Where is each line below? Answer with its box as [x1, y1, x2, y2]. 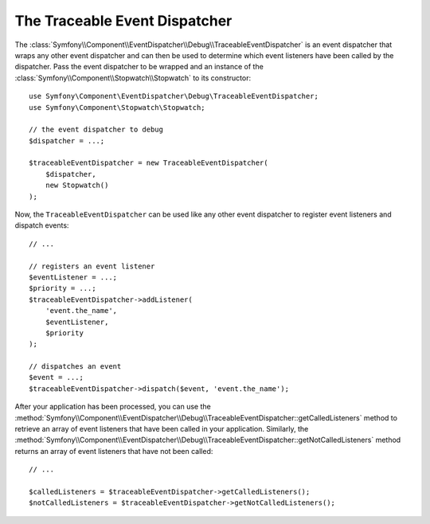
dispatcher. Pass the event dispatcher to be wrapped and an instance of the [14, 62, 264, 72]
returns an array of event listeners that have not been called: [14, 446, 213, 456]
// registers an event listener [29, 261, 155, 271]
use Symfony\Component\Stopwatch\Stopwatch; [29, 103, 206, 111]
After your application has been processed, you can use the [14, 402, 211, 412]
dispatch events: [14, 221, 69, 230]
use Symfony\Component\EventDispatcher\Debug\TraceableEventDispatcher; [29, 92, 319, 101]
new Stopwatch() [45, 181, 109, 190]
